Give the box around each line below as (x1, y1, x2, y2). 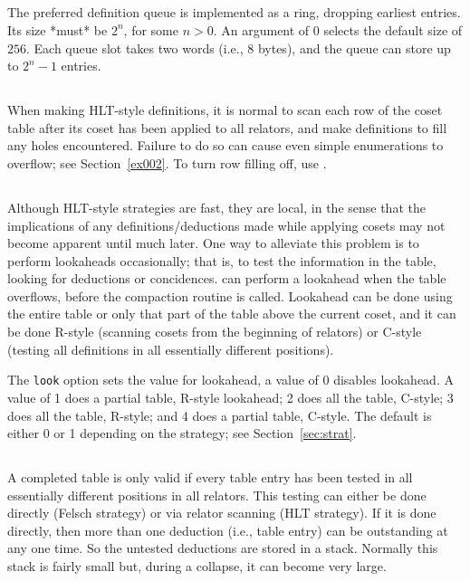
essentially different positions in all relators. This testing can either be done (7, 485, 427, 504)
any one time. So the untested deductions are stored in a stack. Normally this (7, 538, 438, 557)
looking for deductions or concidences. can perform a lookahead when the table (7, 269, 446, 288)
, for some (123, 20, 178, 39)
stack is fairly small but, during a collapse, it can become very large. (7, 557, 387, 576)
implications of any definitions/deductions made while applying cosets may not (7, 215, 446, 234)
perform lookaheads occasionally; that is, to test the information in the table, (7, 251, 436, 270)
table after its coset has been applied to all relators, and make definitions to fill (7, 118, 447, 137)
